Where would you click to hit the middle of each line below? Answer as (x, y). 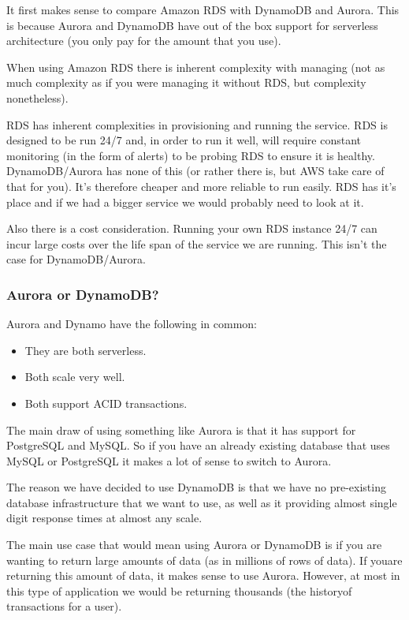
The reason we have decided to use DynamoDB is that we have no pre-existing (196, 487)
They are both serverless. (86, 350)
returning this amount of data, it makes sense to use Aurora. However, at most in (203, 575)
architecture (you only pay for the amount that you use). (144, 41)
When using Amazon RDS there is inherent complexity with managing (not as (196, 67)
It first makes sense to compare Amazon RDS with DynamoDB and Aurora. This (203, 9)
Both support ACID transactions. (106, 403)
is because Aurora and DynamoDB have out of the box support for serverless (192, 25)
